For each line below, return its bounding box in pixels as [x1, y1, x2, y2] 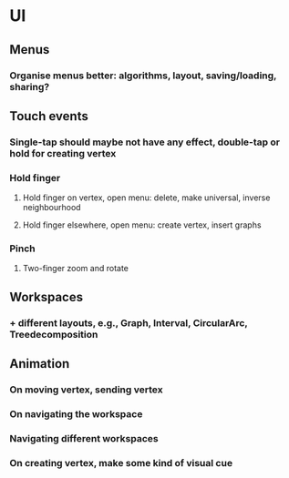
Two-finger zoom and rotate [22, 263, 129, 274]
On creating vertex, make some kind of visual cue [9, 456, 233, 469]
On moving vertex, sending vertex [9, 383, 163, 396]
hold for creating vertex [9, 147, 117, 159]
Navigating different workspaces [9, 432, 159, 444]
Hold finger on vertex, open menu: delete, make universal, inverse [22, 192, 271, 203]
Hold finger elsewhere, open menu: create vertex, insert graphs [22, 219, 262, 230]
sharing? [9, 80, 50, 93]
